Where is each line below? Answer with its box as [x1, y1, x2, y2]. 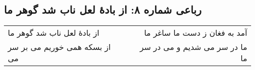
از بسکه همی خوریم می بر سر [8, 41, 111, 53]
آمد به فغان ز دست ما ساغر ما [144, 27, 247, 39]
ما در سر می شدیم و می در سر [140, 41, 247, 53]
